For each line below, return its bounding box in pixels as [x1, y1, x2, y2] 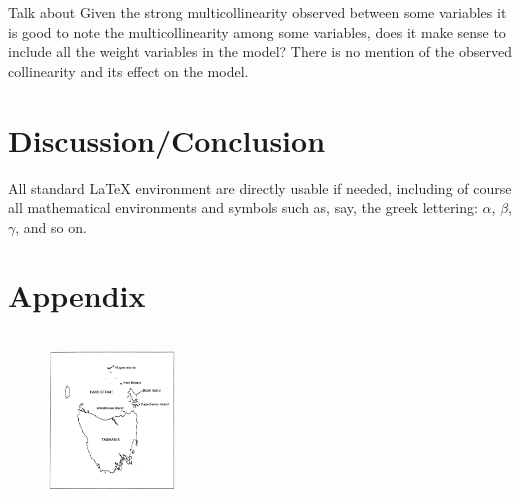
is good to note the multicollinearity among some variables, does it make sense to [8, 21, 506, 42]
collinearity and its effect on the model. [8, 60, 249, 81]
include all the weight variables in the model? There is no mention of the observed [8, 41, 512, 62]
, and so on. [15, 216, 87, 237]
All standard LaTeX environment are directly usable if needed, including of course [8, 177, 512, 198]
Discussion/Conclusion [8, 119, 326, 160]
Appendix [8, 275, 146, 316]
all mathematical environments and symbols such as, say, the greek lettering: [8, 197, 478, 218]
